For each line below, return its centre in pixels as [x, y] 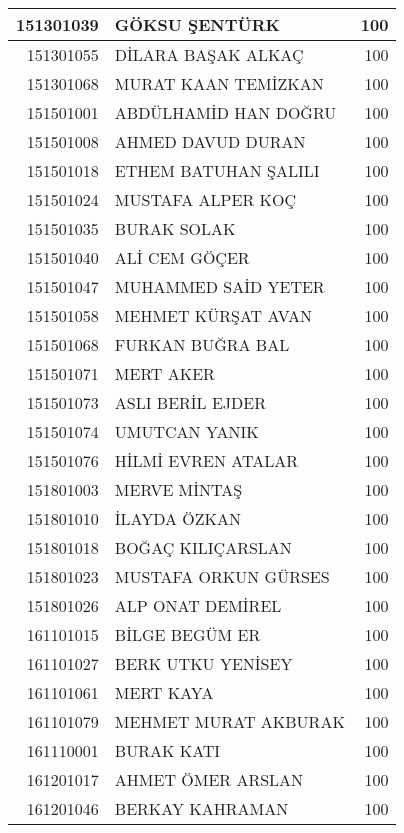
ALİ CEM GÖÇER [182, 257]
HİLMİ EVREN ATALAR [206, 460]
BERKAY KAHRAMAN [201, 808]
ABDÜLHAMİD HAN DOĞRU [225, 112]
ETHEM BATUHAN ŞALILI [217, 170]
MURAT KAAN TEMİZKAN [219, 83]
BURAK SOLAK [175, 228]
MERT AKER [164, 373]
